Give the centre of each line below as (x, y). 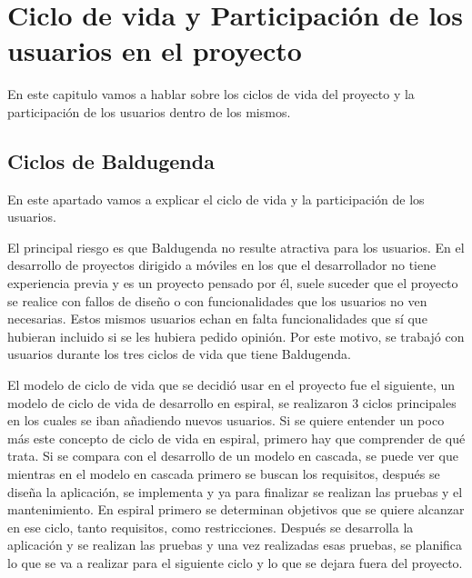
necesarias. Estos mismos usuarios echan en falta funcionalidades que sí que (217, 319)
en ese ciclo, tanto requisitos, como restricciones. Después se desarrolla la (211, 527)
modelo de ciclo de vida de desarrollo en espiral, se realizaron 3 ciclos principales (232, 402)
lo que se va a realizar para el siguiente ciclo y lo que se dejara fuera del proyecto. (235, 562)
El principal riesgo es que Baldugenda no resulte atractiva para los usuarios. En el (236, 247)
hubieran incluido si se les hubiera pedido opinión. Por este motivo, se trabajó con (236, 336)
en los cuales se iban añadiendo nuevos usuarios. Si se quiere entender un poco (226, 420)
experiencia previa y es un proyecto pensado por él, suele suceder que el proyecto (233, 283)
